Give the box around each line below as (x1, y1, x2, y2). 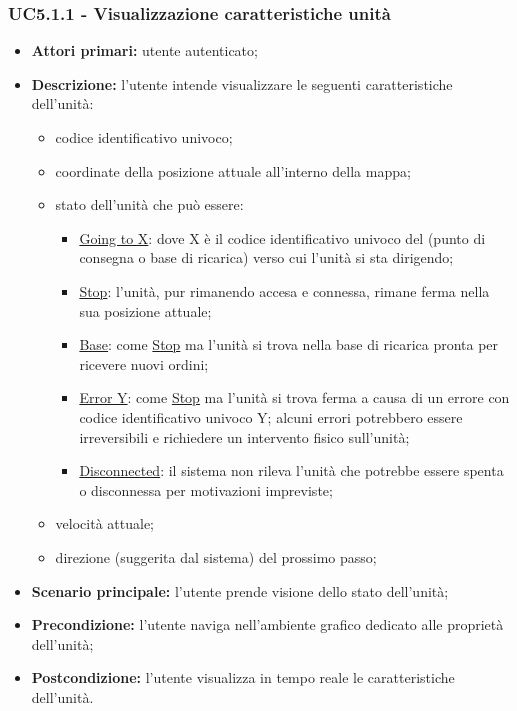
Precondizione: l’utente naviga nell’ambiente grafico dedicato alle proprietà (31, 614, 504, 635)
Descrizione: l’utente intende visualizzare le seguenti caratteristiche (31, 73, 453, 94)
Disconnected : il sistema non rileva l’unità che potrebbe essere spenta (79, 460, 504, 481)
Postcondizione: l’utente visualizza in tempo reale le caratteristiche (31, 667, 455, 688)
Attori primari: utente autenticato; (31, 40, 258, 61)
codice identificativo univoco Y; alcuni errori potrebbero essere (79, 406, 463, 427)
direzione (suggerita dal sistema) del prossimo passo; (55, 546, 377, 567)
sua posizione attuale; (79, 300, 212, 321)
